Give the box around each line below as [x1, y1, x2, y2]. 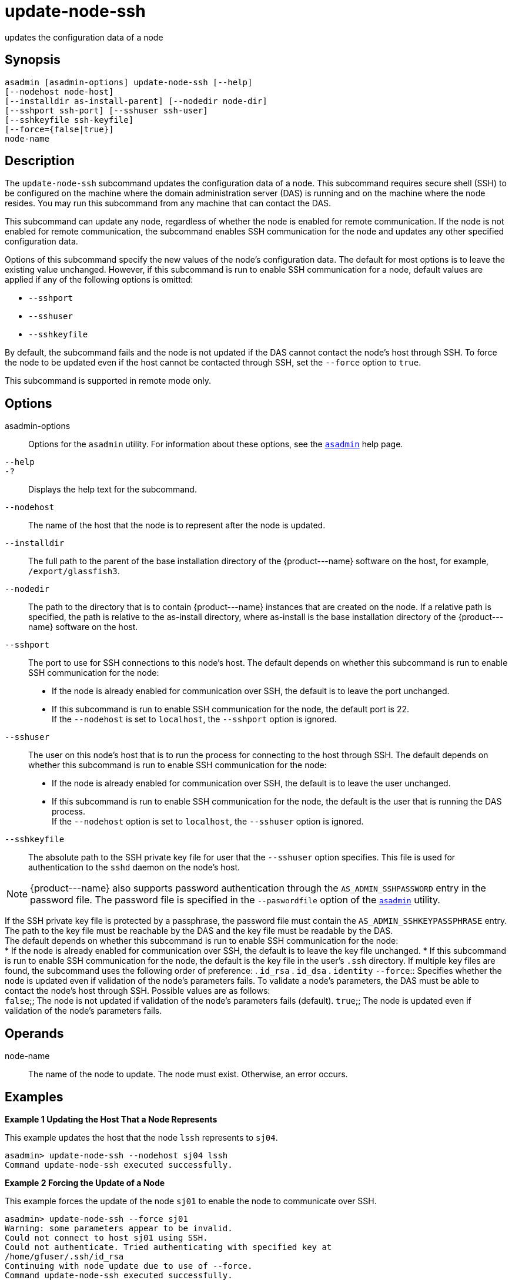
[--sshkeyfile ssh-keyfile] [5, 115, 134, 125]
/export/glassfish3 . [28, 566, 120, 577]
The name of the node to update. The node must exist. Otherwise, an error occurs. [28, 1069, 348, 1080]
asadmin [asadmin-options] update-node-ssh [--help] [5, 77, 253, 87]
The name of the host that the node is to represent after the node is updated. [28, 520, 326, 531]
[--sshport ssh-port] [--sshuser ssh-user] [5, 105, 208, 115]
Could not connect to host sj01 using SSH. [5, 1232, 208, 1242]
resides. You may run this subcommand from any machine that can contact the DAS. [5, 198, 332, 209]
